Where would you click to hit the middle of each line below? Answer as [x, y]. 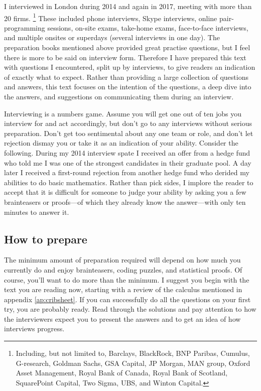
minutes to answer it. [37, 212]
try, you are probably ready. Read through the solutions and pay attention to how [130, 309]
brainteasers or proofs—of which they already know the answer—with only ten [125, 202]
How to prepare [46, 239]
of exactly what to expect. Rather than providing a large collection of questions [126, 77]
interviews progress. [34, 329]
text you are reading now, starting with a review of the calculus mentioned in [123, 289]
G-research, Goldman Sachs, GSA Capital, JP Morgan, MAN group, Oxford [133, 363]
